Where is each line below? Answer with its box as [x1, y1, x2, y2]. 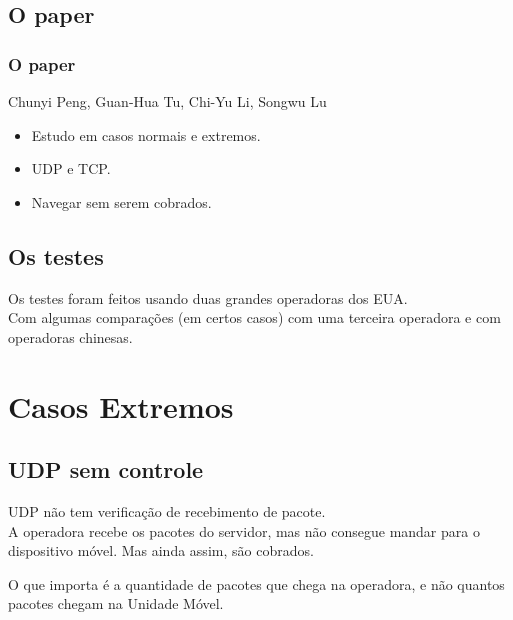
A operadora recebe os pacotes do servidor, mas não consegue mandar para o [8, 520, 480, 541]
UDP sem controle [8, 454, 204, 485]
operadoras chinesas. [8, 326, 133, 347]
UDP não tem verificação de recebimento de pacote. [8, 500, 326, 521]
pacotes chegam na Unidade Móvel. [8, 593, 224, 614]
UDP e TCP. [31, 158, 111, 179]
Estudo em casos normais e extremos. [31, 124, 261, 145]
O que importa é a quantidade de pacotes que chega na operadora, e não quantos [8, 573, 505, 594]
